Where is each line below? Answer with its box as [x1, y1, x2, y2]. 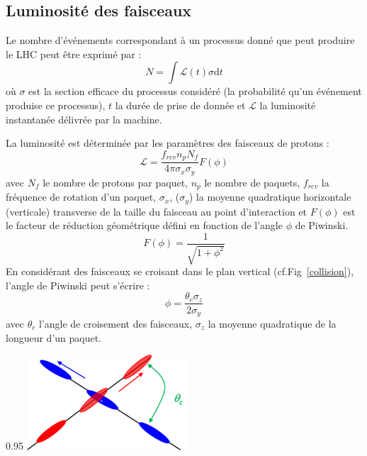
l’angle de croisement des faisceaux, [38, 316, 193, 330]
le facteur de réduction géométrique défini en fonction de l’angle [6, 218, 283, 233]
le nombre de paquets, [204, 174, 300, 189]
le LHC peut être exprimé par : [6, 46, 142, 61]
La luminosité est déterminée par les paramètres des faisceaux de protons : [6, 135, 329, 150]
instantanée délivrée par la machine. [6, 111, 162, 126]
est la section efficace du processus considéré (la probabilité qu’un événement [28, 84, 362, 99]
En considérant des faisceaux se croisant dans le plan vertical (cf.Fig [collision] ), [6, 264, 354, 279]
